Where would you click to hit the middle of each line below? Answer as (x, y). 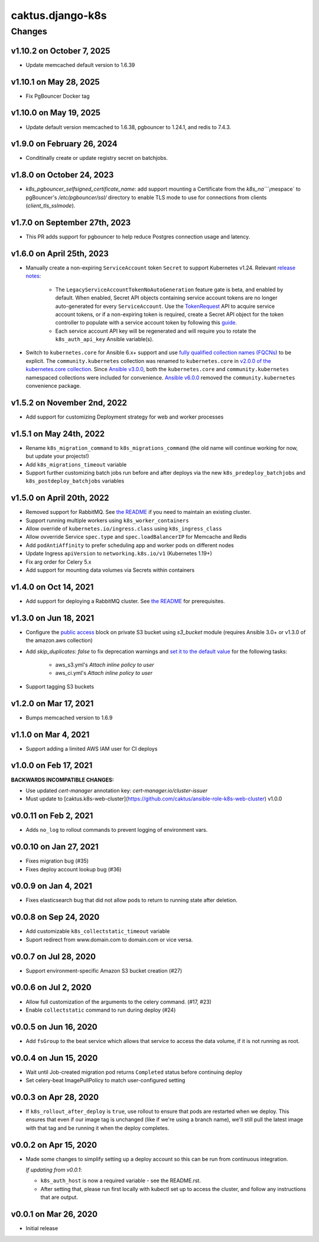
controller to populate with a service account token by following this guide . (146, 323)
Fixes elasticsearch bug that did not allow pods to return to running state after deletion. (131, 900)
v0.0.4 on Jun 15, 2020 (54, 1058)
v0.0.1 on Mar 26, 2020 (54, 1214)
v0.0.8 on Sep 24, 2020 (55, 917)
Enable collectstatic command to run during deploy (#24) (101, 1010)
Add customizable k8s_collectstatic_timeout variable (98, 931)
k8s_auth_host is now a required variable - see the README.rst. (121, 1180)
